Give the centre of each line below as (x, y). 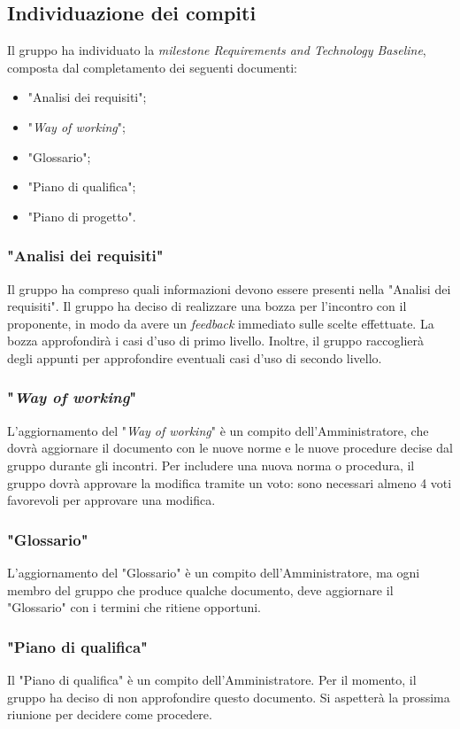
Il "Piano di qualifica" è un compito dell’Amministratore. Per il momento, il (212, 679)
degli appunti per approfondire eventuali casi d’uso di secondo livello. (195, 357)
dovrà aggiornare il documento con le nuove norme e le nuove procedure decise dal (230, 448)
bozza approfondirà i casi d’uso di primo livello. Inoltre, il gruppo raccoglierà (216, 341)
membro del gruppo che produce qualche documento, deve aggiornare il (200, 589)
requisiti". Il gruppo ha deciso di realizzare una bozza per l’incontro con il (207, 306)
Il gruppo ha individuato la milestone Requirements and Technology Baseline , (217, 50)
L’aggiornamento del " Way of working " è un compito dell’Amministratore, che (218, 430)
